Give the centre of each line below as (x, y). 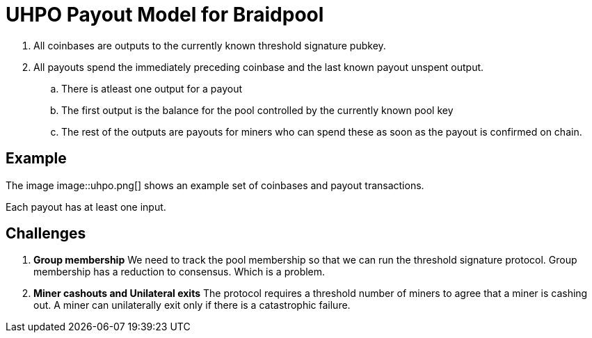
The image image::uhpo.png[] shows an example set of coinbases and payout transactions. (215, 185)
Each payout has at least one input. (86, 207)
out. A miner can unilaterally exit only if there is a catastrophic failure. (192, 305)
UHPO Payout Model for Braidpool (165, 15)
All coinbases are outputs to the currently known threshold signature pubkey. (210, 45)
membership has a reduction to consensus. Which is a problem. (179, 272)
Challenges (46, 234)
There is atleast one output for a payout (152, 88)
